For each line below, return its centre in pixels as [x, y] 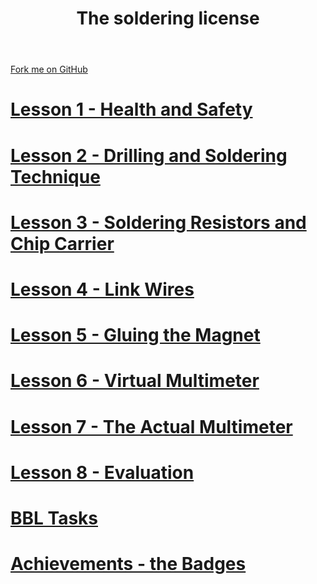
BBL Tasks [54, 518]
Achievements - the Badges [128, 564]
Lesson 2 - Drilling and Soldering [149, 155]
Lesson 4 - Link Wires [102, 289]
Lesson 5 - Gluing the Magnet [135, 335]
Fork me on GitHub [49, 69]
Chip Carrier [62, 243]
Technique [55, 176]
